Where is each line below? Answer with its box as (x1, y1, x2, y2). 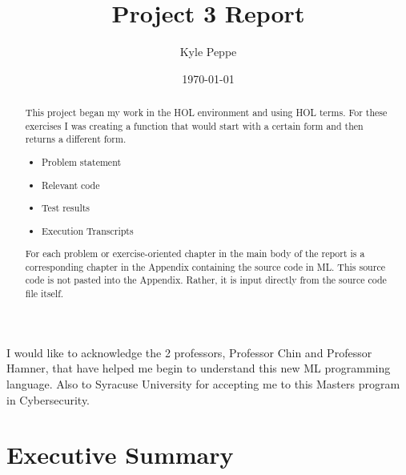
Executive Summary (6, 438, 234, 471)
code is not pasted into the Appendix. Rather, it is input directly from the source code (25, 273, 387, 287)
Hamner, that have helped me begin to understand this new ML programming (6, 360, 391, 376)
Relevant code (42, 178, 100, 191)
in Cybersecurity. (6, 391, 90, 408)
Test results (42, 201, 90, 215)
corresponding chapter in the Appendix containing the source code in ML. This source (25, 260, 385, 273)
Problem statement (42, 155, 122, 168)
